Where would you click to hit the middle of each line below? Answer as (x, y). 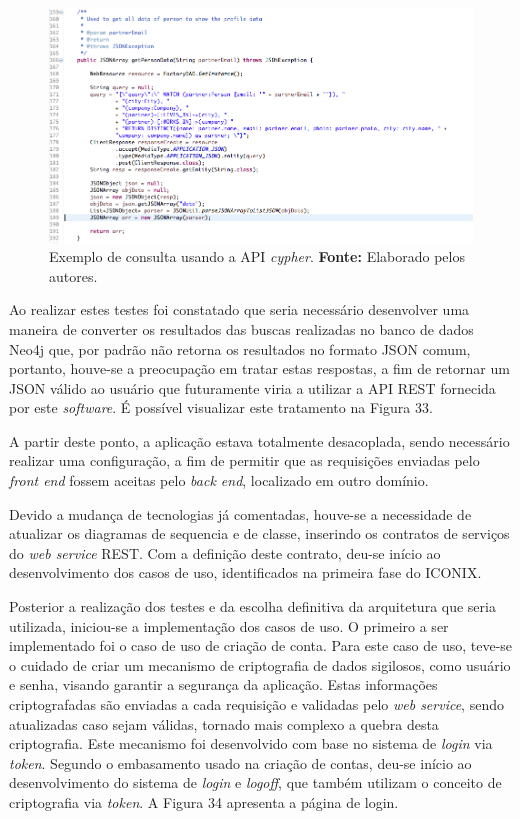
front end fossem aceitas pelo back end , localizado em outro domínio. (219, 480)
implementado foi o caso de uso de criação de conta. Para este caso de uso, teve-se (261, 645)
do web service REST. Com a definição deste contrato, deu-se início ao (225, 552)
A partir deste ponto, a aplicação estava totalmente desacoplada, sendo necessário (259, 440)
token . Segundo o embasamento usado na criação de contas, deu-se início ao (240, 762)
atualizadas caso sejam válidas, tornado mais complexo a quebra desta (224, 723)
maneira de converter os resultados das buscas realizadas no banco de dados (241, 328)
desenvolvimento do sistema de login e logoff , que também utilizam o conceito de (255, 782)
